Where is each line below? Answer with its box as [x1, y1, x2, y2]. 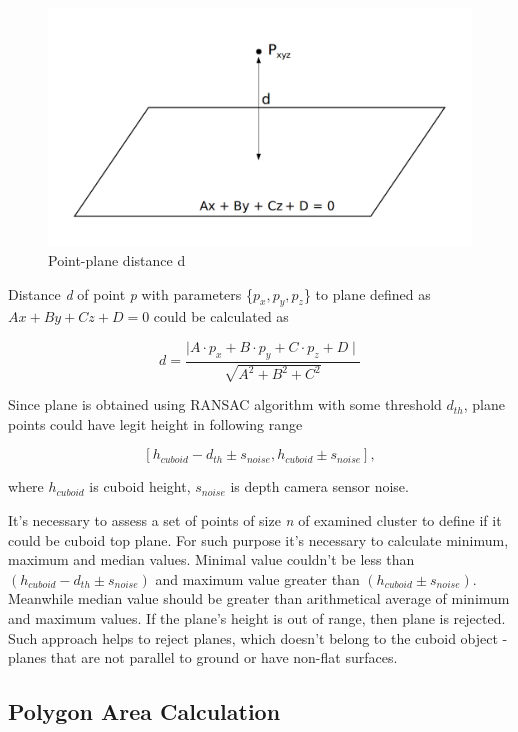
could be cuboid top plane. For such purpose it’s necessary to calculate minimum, [8, 529, 509, 550]
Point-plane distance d [48, 250, 186, 271]
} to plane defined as [303, 283, 431, 304]
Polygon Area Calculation [8, 696, 281, 727]
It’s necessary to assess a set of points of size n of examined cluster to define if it [8, 510, 502, 531]
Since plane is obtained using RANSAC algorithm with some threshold [8, 394, 442, 415]
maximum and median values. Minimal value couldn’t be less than [8, 549, 415, 570]
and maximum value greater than [155, 568, 360, 589]
